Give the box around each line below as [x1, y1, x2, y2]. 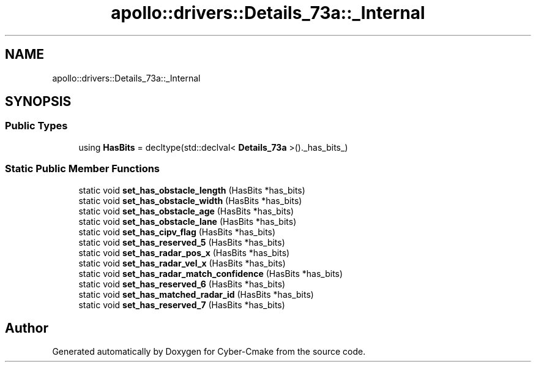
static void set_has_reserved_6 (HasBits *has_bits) [78, 278, 286, 289]
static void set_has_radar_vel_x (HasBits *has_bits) [78, 257, 286, 268]
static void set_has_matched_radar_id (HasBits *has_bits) [78, 289, 314, 300]
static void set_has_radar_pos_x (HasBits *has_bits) [78, 247, 290, 258]
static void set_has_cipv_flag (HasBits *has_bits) [78, 226, 276, 237]
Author [5, 320, 48, 336]
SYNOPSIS [5, 94, 72, 110]
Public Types [5, 119, 68, 132]
